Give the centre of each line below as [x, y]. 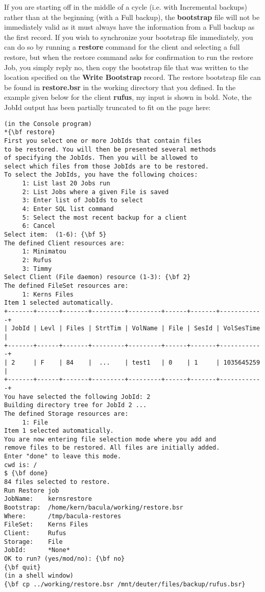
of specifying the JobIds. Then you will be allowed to [101, 158]
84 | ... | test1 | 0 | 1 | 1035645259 [163, 362]
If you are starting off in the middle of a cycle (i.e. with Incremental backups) [126, 7]
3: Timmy [37, 269]
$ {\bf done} [26, 473]
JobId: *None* [37, 550]
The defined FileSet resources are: [66, 286]
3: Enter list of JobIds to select [83, 200]
